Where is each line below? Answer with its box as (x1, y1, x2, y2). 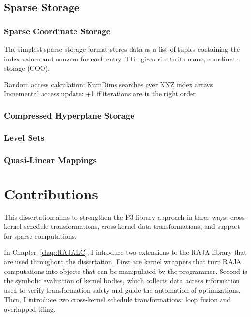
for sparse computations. (4, 230, 77, 241)
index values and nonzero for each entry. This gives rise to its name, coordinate (4, 53, 239, 63)
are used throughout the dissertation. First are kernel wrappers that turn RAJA (4, 257, 242, 266)
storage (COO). (4, 63, 50, 73)
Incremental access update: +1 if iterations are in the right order (4, 89, 196, 99)
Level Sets (4, 131, 44, 143)
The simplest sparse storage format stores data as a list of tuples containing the (4, 44, 240, 54)
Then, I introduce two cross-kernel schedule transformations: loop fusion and (4, 294, 231, 304)
